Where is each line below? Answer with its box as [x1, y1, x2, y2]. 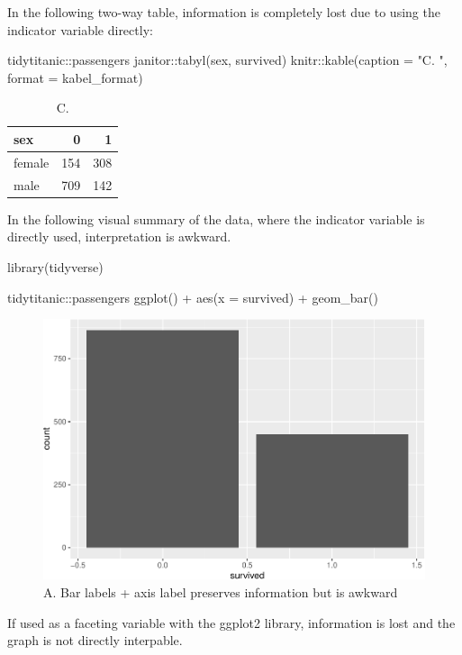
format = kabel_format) [7, 68, 143, 86]
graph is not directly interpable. [7, 631, 183, 650]
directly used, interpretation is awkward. [7, 227, 231, 246]
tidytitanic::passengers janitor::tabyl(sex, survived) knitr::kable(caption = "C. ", [7, 50, 448, 69]
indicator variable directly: [7, 20, 153, 39]
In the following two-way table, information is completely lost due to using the [7, 3, 440, 21]
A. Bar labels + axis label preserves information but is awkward [43, 582, 398, 601]
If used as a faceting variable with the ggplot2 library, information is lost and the [7, 613, 456, 632]
